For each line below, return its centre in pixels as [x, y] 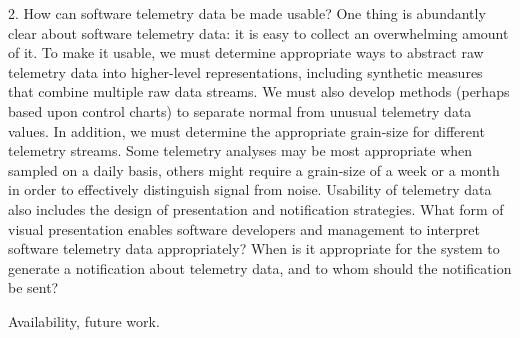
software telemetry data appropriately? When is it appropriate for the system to [254, 248]
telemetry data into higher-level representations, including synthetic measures [245, 71]
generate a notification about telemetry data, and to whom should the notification [260, 267]
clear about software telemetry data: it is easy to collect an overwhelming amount [258, 32]
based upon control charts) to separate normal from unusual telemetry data [240, 110]
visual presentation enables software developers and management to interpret [244, 228]
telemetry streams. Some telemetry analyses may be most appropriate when [240, 150]
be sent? [33, 287]
